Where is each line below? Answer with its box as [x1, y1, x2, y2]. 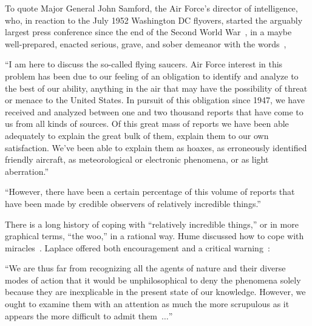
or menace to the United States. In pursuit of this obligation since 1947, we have [5, 93, 305, 106]
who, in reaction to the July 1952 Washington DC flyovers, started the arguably [5, 13, 303, 26]
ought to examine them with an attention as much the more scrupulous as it [5, 297, 290, 310]
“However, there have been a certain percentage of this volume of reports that [5, 185, 295, 198]
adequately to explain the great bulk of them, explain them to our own [5, 129, 269, 141]
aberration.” [5, 165, 49, 177]
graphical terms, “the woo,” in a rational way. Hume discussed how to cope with [5, 229, 304, 242]
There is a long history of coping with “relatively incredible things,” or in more [5, 217, 299, 230]
